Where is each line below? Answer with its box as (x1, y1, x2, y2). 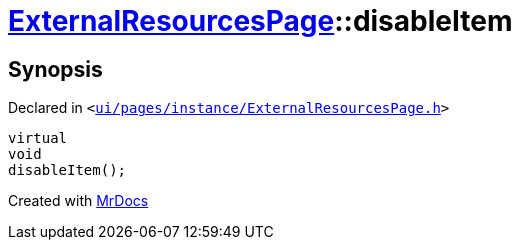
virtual (8, 130, 68, 147)
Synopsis (8, 56, 103, 82)
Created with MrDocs (8, 192, 149, 210)
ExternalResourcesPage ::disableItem (8, 4, 513, 38)
